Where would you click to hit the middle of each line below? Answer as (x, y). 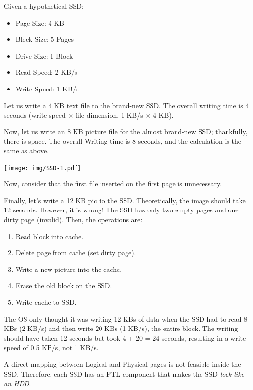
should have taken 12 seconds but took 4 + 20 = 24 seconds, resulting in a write (125, 338)
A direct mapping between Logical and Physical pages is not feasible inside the (123, 364)
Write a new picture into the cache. (69, 269)
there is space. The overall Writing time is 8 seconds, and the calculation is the (123, 141)
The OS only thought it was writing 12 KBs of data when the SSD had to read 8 (126, 318)
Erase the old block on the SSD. (64, 285)
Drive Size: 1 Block (44, 55)
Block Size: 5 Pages (45, 39)
